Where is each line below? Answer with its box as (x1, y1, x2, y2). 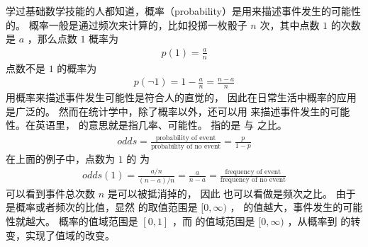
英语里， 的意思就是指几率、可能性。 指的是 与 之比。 (35, 117, 287, 132)
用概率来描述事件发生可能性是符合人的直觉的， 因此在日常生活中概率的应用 (6, 90, 357, 105)
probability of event (155, 134, 216, 142)
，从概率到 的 (287, 214, 351, 229)
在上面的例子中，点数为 (6, 151, 115, 166)
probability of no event (150, 142, 221, 150)
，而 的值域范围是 (172, 214, 255, 229)
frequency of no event (220, 176, 286, 184)
